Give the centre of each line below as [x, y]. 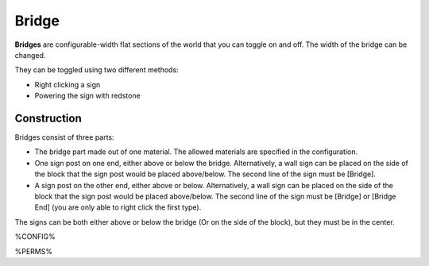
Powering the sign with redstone [87, 96]
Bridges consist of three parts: [64, 137]
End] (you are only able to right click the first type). [118, 207]
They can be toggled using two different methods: [97, 70]
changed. [30, 55]
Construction [48, 118]
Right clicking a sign [68, 84]
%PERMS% [34, 251]
